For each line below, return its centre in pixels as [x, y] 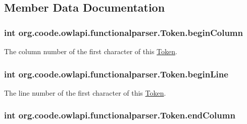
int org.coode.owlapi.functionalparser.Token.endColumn [120, 115]
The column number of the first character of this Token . [91, 51]
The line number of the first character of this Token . [85, 92]
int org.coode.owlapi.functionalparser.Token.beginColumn [124, 32]
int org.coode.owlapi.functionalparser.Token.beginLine [116, 74]
